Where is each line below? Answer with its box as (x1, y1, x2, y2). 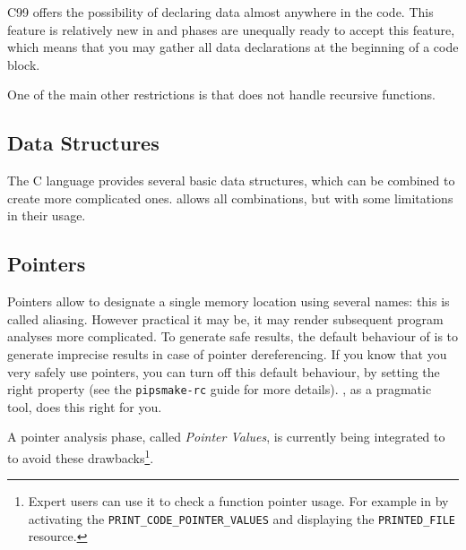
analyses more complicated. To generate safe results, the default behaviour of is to (7, 327, 459, 346)
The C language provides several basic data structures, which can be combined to (7, 171, 455, 190)
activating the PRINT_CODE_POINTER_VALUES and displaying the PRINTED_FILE (28, 509, 455, 528)
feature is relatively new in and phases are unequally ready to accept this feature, (7, 20, 455, 39)
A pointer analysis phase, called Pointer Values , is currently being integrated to (7, 427, 445, 446)
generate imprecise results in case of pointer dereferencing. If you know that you (7, 344, 447, 363)
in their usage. (7, 206, 86, 225)
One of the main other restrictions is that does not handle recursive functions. (7, 85, 436, 104)
